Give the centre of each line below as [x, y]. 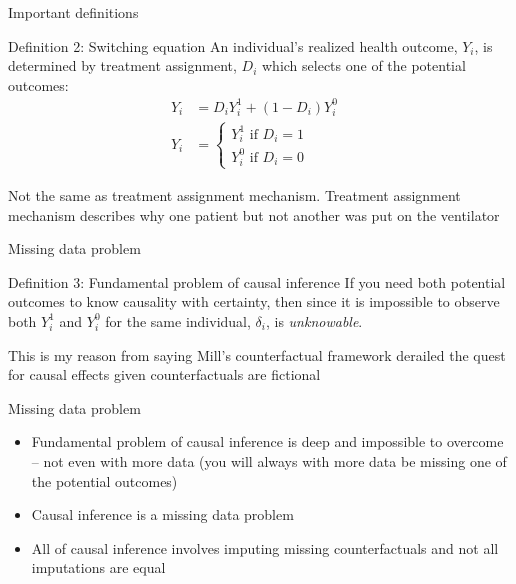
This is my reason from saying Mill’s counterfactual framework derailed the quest [257, 354]
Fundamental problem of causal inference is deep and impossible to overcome [267, 441]
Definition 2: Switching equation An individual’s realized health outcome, [233, 45]
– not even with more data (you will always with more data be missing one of [269, 460]
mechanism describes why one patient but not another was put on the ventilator [254, 214]
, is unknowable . [314, 320]
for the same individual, [178, 320]
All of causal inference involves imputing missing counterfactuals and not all [265, 547]
